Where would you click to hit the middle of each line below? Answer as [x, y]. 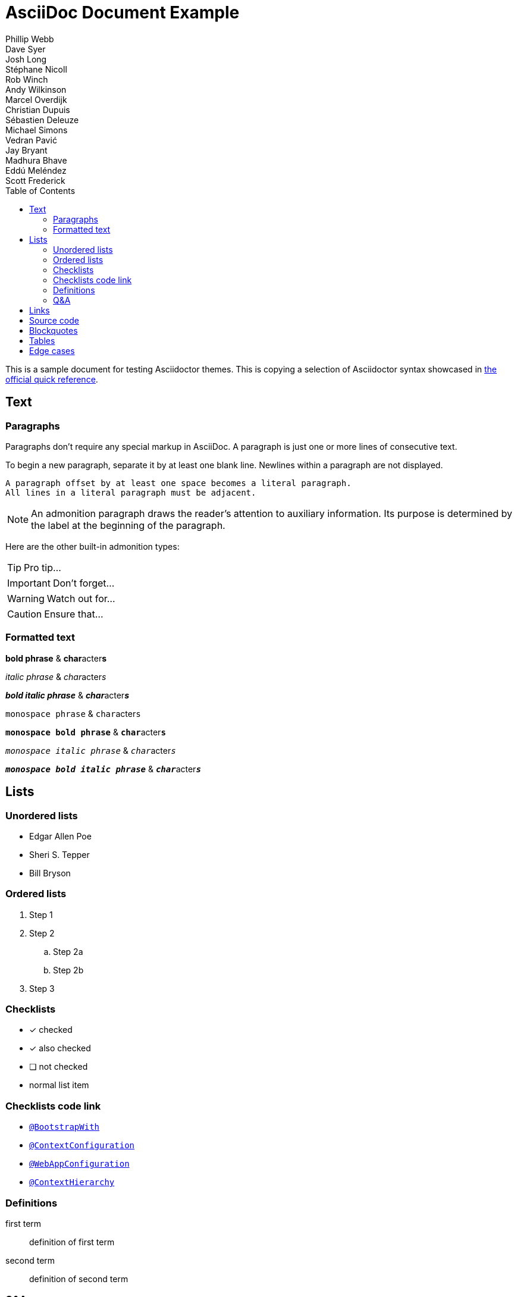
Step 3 [42, 988]
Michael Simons [37, 130]
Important [29, 583]
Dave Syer [26, 49]
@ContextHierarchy [72, 1182]
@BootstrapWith [65, 1127]
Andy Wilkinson [36, 89]
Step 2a [68, 951]
